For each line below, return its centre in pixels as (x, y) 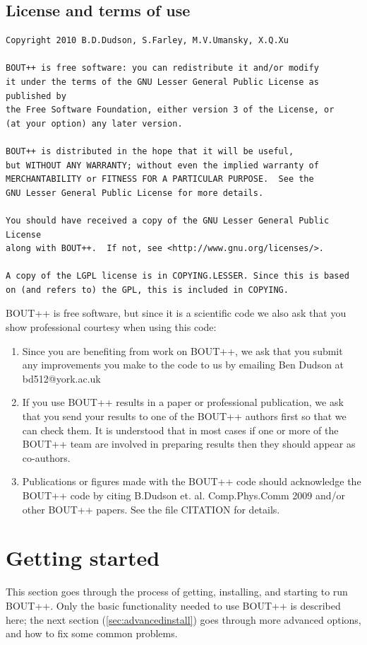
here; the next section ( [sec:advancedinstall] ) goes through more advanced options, (183, 619)
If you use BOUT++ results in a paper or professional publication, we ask (183, 402)
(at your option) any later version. (94, 123)
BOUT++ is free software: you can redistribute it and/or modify (162, 68)
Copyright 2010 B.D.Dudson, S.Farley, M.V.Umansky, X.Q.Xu (147, 41)
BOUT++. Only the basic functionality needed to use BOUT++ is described (173, 605)
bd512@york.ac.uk (61, 378)
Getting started (83, 558)
